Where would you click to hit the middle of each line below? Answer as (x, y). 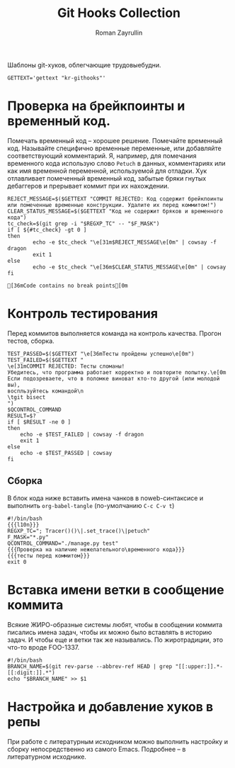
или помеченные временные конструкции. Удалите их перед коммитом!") (112, 205)
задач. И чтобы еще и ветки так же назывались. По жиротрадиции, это (115, 640)
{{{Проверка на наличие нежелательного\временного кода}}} (96, 549)
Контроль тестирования (82, 314)
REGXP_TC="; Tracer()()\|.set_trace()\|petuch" (79, 531)
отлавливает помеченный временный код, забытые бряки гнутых (107, 178)
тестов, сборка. (31, 341)
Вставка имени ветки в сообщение (116, 590)
